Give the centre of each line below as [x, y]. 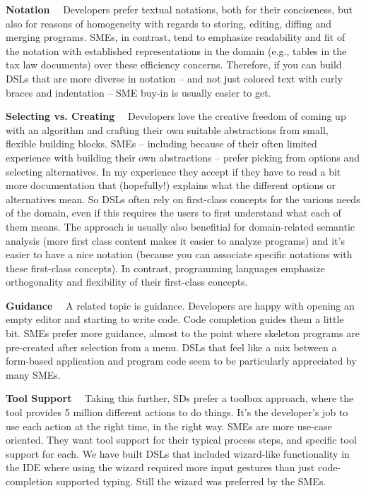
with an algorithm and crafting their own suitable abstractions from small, [167, 129]
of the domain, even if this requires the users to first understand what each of [173, 213]
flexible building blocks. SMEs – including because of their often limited [161, 144]
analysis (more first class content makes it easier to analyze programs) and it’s [175, 240]
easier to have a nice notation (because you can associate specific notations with [179, 254]
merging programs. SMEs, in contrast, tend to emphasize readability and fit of [176, 37]
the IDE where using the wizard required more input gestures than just [160, 467]
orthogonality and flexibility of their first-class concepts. [127, 282]
